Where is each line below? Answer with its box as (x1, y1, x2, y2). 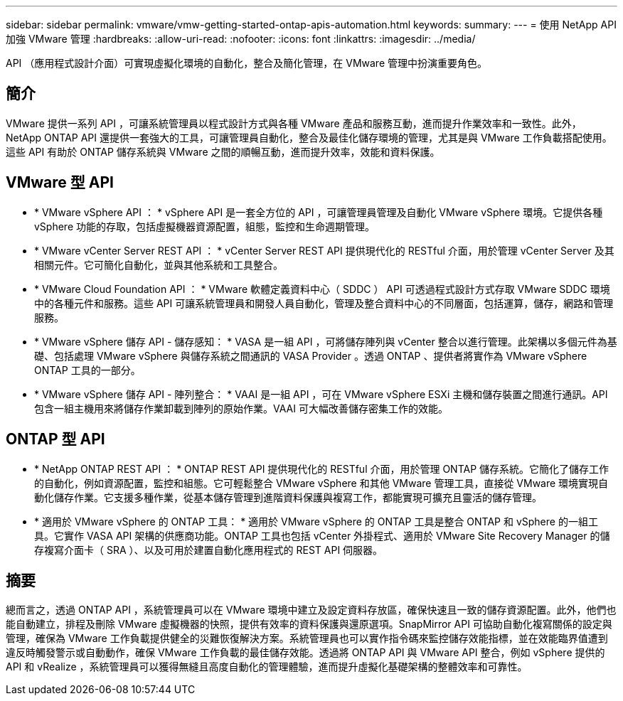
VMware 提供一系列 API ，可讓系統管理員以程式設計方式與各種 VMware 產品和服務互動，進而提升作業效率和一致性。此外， (6, 117, 582, 129)
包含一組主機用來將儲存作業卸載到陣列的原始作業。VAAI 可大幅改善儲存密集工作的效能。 (34, 402, 448, 414)
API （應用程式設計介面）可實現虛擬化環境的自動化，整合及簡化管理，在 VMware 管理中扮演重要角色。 (6, 57, 487, 69)
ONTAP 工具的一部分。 (34, 363, 141, 376)
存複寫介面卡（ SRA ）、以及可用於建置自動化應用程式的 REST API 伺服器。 (34, 543, 383, 556)
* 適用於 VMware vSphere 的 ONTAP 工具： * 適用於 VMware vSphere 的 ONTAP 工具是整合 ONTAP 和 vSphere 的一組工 (34, 515, 598, 528)
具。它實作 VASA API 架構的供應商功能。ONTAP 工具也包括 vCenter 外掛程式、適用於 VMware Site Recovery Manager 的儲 (34, 529, 610, 542)
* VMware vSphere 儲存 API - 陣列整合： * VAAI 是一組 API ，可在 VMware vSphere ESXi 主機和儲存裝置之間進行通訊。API (34, 387, 608, 400)
